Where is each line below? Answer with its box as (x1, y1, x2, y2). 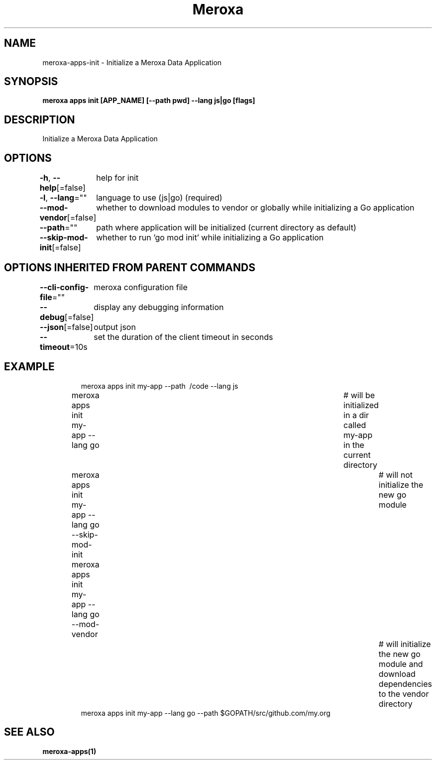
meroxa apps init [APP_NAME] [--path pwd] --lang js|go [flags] (42, 96, 255, 105)
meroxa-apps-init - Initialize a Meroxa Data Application (42, 58, 222, 67)
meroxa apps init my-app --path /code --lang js (81, 381, 238, 390)
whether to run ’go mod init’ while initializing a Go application (96, 232, 324, 243)
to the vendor (378, 688, 429, 699)
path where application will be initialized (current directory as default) (96, 222, 356, 233)
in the (343, 439, 364, 450)
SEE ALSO (4, 726, 55, 739)
